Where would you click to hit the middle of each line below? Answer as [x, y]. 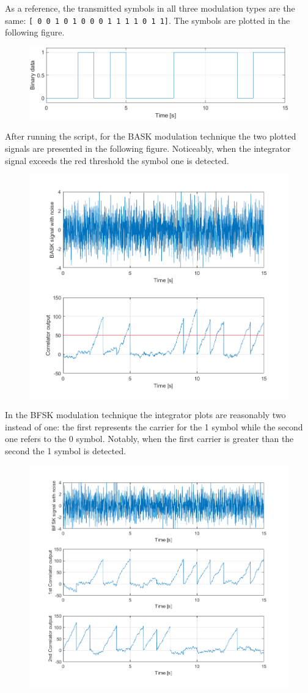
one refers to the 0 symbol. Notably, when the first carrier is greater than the [149, 439]
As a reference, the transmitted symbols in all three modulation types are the [150, 8]
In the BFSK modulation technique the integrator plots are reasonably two [145, 415]
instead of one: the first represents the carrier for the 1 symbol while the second [154, 426]
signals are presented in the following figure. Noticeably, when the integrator [148, 148]
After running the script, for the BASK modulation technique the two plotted [151, 136]
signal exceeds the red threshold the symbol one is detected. [117, 160]
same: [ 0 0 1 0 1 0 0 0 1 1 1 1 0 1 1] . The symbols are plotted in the [148, 20]
